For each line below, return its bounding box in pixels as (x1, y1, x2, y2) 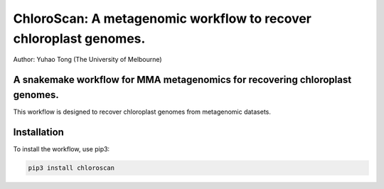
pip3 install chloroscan (28, 163, 115, 172)
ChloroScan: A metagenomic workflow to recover (13, 11, 312, 26)
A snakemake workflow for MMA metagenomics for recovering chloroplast (13, 74, 352, 86)
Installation (13, 126, 64, 138)
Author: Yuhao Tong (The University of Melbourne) (13, 55, 163, 64)
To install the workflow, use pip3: (13, 144, 110, 153)
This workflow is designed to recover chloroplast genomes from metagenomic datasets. (13, 107, 272, 116)
